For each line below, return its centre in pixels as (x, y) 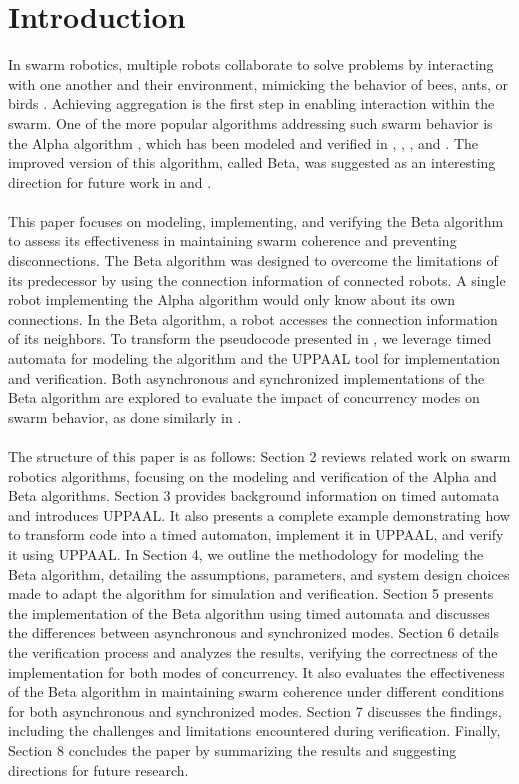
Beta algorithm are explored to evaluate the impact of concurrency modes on (244, 397)
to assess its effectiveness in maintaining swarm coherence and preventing (232, 240)
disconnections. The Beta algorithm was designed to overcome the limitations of (253, 260)
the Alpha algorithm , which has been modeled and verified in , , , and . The (243, 142)
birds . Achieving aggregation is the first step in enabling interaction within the (251, 103)
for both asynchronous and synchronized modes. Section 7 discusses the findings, (255, 710)
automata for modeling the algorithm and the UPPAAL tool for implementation (254, 358)
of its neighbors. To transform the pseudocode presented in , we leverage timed (250, 338)
